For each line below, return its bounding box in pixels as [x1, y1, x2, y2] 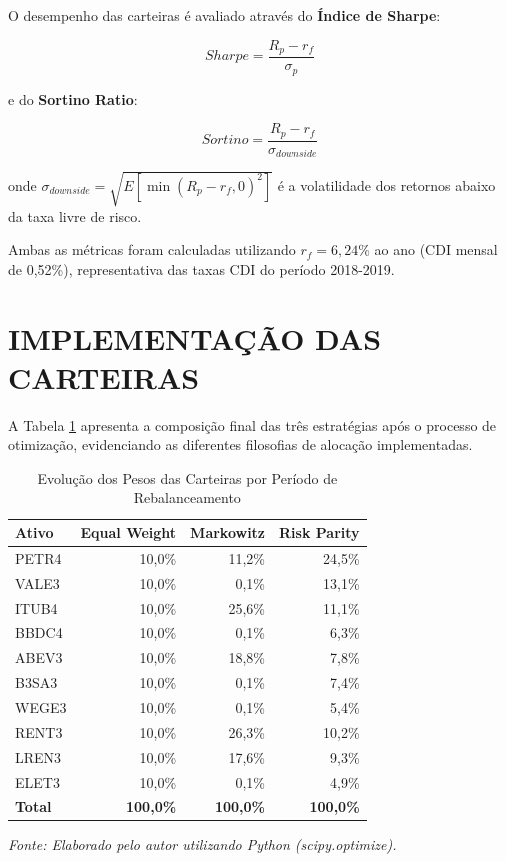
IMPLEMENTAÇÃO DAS [8, 317, 382, 358]
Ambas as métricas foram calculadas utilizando [8, 239, 296, 260]
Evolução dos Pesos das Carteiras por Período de [37, 467, 338, 488]
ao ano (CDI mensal [374, 239, 498, 260]
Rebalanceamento [133, 487, 241, 508]
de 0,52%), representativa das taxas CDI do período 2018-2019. [8, 258, 395, 279]
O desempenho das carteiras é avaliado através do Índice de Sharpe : [8, 5, 441, 25]
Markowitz [190, 522, 266, 543]
